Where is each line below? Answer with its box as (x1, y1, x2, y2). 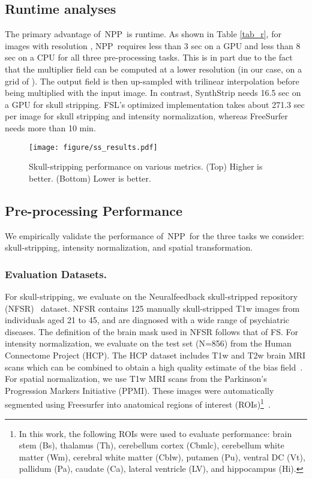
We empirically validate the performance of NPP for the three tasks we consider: (5, 229, 305, 242)
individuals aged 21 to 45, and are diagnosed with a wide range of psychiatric (5, 314, 290, 326)
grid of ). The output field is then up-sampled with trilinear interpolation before (5, 74, 299, 87)
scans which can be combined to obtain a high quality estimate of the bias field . (5, 360, 303, 373)
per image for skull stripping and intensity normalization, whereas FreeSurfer (5, 110, 288, 122)
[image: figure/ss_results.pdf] (29, 143, 158, 152)
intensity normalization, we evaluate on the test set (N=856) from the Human (5, 337, 292, 350)
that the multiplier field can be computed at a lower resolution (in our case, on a (5, 62, 302, 75)
